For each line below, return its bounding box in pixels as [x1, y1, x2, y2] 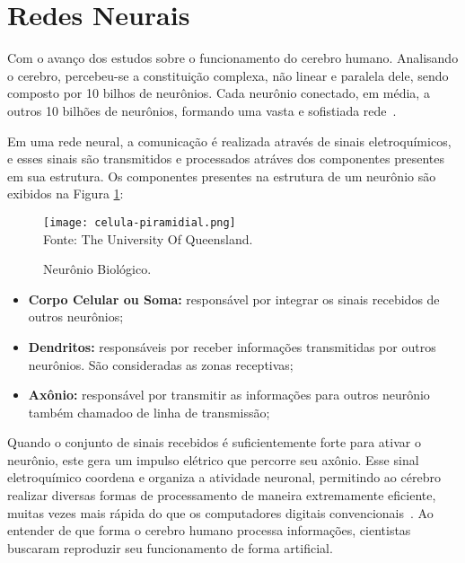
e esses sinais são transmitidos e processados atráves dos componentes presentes [7, 149, 444, 168]
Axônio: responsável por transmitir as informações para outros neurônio [28, 385, 430, 404]
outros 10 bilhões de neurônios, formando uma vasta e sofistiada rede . [7, 101, 397, 119]
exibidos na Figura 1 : [7, 184, 124, 203]
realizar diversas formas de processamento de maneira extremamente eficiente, [7, 486, 436, 505]
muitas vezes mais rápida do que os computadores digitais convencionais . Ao [7, 503, 434, 522]
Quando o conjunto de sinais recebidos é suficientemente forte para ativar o [7, 433, 421, 452]
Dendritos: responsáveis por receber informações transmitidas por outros [28, 337, 436, 356]
